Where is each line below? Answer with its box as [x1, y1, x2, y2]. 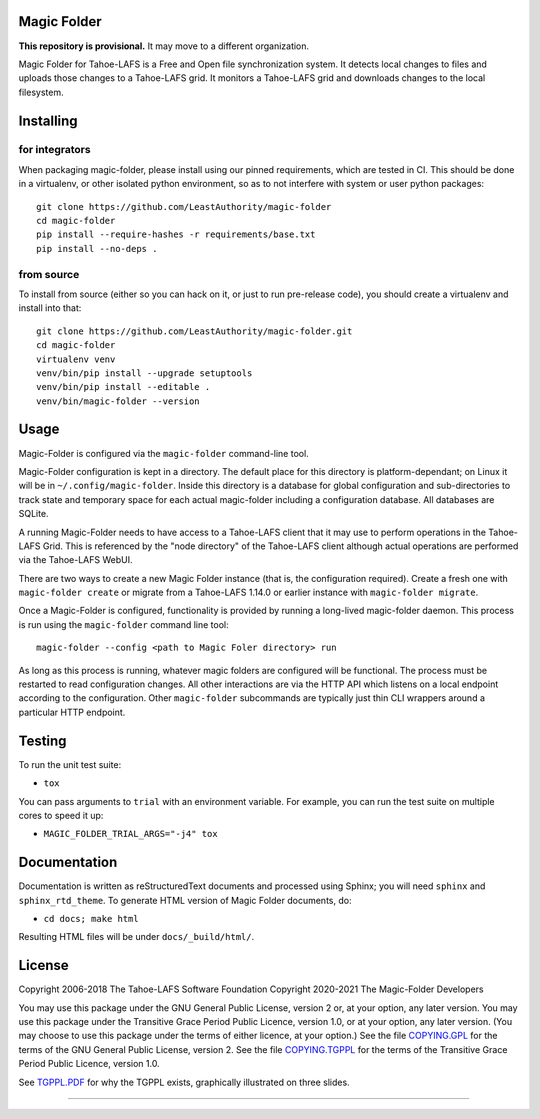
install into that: [18, 302, 82, 314]
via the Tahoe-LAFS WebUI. [18, 554, 133, 566]
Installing [18, 112, 79, 129]
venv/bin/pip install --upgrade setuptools [36, 367, 253, 379]
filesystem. [18, 86, 64, 98]
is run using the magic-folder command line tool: [18, 618, 229, 630]
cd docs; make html [43, 913, 139, 924]
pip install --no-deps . [36, 243, 158, 254]
